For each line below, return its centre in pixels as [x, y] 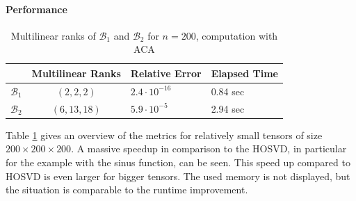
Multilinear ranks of [53, 35]
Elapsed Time [244, 73]
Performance [37, 9]
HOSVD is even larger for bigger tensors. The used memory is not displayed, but [178, 176]
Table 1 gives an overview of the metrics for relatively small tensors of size [164, 135]
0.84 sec [228, 91]
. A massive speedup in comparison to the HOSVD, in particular [209, 148]
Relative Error [166, 73]
